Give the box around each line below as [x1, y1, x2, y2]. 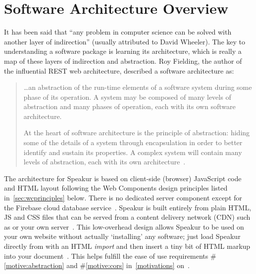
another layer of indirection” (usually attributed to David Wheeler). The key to [4, 36, 246, 46]
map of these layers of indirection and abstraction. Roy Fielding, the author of [4, 55, 242, 66]
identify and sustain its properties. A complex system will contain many [23, 147, 242, 157]
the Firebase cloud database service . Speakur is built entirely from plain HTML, [4, 202, 252, 212]
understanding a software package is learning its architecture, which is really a [4, 46, 242, 56]
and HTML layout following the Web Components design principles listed [4, 183, 228, 193]
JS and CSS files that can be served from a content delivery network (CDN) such [4, 212, 251, 222]
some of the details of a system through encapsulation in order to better [23, 137, 243, 148]
